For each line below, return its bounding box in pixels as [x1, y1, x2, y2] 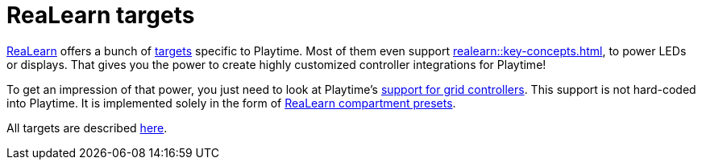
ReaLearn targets [6, 2, 195, 29]
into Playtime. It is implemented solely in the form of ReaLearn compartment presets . [6, 95, 456, 110]
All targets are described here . [6, 120, 168, 135]
